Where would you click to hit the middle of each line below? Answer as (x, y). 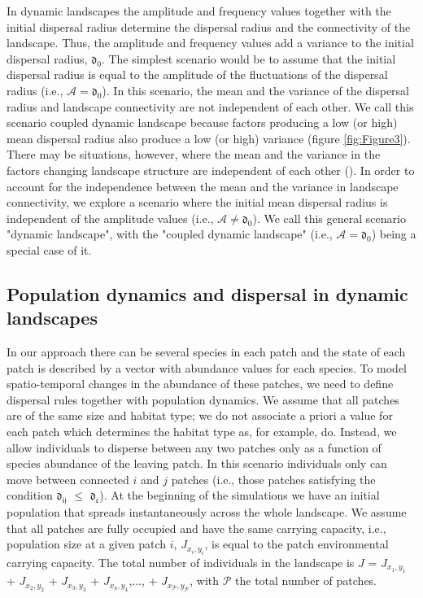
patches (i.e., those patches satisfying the (273, 479)
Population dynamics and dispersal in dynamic (207, 293)
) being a (394, 234)
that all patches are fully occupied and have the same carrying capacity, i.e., (196, 528)
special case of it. (49, 249)
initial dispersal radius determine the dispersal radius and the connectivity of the (209, 26)
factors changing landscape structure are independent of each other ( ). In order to (211, 170)
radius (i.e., (35, 90)
